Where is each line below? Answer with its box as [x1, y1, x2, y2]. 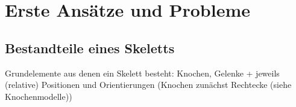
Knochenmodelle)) [5, 90, 72, 102]
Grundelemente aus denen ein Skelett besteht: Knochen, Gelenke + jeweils [5, 66, 280, 79]
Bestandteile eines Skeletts [5, 38, 175, 57]
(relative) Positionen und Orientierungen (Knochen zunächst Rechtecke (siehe [5, 78, 292, 91]
